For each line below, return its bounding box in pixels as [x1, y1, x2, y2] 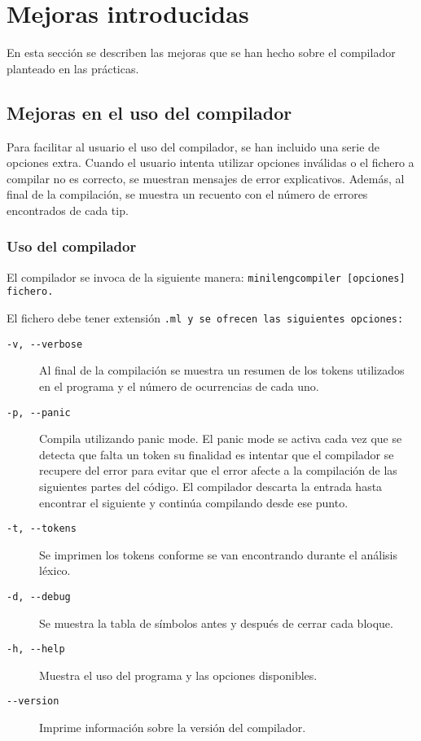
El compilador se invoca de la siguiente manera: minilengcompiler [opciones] [7, 268, 406, 285]
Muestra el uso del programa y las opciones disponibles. [39, 666, 318, 683]
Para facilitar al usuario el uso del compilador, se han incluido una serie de [7, 138, 380, 155]
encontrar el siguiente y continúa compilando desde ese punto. [39, 493, 349, 511]
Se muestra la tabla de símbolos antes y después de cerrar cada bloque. [39, 614, 393, 631]
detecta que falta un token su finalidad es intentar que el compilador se [39, 445, 394, 463]
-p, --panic [7, 406, 71, 419]
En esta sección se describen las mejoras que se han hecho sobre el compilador [7, 44, 396, 61]
